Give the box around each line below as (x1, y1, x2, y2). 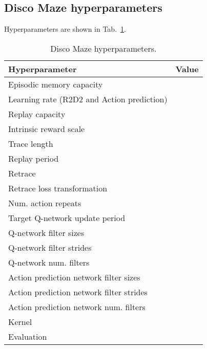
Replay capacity (8, 107, 66, 120)
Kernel (8, 315, 32, 328)
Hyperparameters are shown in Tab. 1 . (4, 24, 126, 34)
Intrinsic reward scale (8, 122, 85, 135)
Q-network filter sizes (8, 226, 85, 238)
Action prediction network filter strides (8, 286, 148, 298)
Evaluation (8, 330, 47, 342)
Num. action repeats (8, 197, 81, 209)
